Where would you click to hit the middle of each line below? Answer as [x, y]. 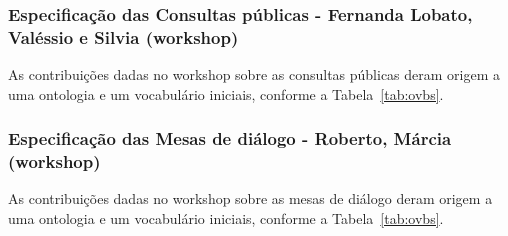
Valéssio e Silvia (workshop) [123, 36]
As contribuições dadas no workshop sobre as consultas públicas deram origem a [254, 74]
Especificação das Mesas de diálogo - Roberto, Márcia [230, 138]
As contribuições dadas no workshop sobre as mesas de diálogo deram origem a [250, 198]
